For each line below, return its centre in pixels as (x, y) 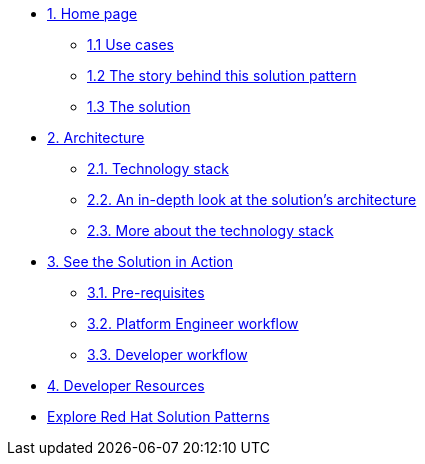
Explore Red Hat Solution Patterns (158, 416)
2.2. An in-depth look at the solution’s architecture (252, 199)
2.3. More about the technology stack (210, 230)
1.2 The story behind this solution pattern (222, 75)
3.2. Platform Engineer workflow (193, 323)
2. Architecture (96, 137)
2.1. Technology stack (158, 168)
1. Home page (92, 13)
